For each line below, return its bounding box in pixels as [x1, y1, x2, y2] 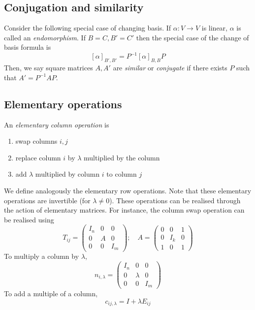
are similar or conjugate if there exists [113, 62, 227, 73]
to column [106, 169, 137, 179]
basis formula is [4, 42, 51, 52]
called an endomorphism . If [4, 32, 86, 42]
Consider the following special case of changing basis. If [4, 23, 171, 33]
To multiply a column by [4, 251, 79, 261]
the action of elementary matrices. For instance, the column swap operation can [4, 205, 245, 215]
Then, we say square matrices [4, 62, 93, 73]
